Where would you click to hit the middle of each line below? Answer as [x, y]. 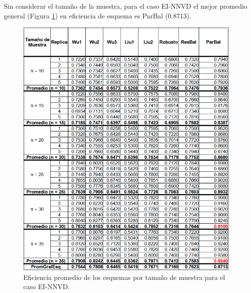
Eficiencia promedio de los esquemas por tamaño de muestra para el [124, 277]
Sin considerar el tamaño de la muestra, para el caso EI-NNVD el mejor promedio [126, 6]
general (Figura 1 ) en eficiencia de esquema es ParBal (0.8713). [98, 15]
